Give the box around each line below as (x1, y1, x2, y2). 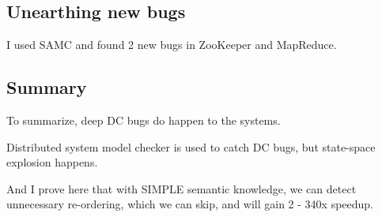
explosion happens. (6, 154, 98, 170)
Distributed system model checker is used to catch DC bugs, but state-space (6, 138, 376, 155)
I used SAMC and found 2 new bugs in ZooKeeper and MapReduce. (6, 36, 337, 53)
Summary (6, 75, 87, 99)
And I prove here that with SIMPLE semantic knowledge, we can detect (6, 180, 357, 196)
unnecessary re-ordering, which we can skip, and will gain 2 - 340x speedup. (6, 196, 374, 212)
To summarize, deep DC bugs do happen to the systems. (6, 112, 281, 128)
